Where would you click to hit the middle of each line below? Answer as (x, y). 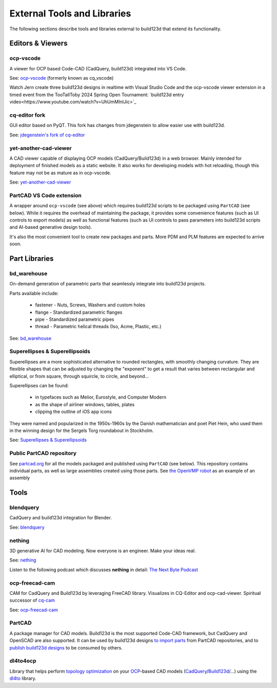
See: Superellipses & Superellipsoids (48, 440)
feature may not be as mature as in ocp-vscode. (60, 173)
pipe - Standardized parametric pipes (75, 319)
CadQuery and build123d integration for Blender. (61, 518)
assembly (20, 478)
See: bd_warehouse (30, 338)
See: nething (23, 560)
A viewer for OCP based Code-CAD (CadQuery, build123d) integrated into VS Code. (98, 68)
